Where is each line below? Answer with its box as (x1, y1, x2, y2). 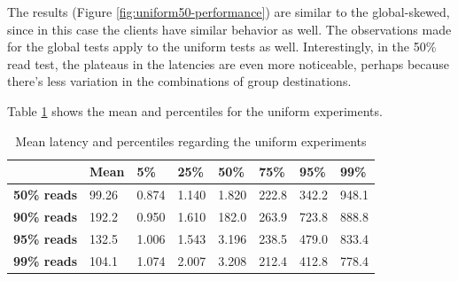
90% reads (13, 207, 78, 225)
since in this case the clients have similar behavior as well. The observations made (7, 20, 452, 38)
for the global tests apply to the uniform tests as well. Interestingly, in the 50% (7, 37, 437, 56)
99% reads (13, 251, 78, 269)
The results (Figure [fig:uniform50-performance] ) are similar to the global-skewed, (7, 3, 450, 20)
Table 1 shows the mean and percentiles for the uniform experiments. (7, 101, 383, 120)
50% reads (13, 185, 78, 203)
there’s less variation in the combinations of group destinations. (7, 72, 352, 90)
